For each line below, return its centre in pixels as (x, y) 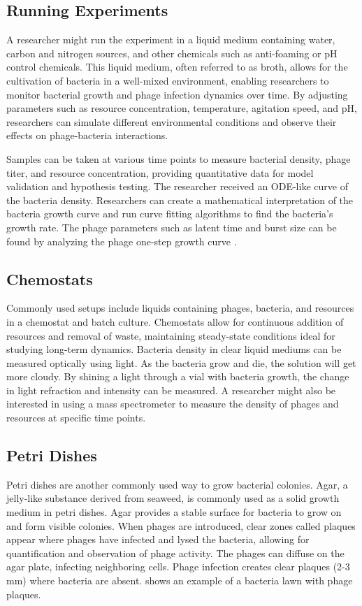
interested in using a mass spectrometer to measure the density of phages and (173, 404)
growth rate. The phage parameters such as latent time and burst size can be (172, 227)
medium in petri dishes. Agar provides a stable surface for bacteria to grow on (174, 512)
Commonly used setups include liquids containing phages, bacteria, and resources (180, 308)
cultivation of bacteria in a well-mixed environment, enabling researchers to (168, 80)
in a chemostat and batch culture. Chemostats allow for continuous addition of (175, 321)
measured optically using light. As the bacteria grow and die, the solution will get (181, 362)
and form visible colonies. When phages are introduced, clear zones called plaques (181, 525)
